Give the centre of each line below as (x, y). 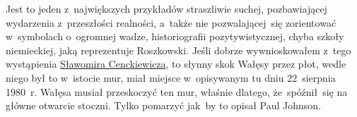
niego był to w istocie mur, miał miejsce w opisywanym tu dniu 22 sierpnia (171, 77)
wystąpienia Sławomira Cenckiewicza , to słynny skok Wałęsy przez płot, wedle (176, 64)
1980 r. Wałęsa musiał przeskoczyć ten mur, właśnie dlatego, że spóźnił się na (177, 91)
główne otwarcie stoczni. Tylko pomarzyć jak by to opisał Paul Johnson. (164, 105)
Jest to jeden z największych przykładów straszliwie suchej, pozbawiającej (166, 8)
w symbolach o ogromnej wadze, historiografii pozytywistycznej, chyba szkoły (175, 36)
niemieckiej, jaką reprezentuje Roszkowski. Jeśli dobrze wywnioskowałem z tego (178, 50)
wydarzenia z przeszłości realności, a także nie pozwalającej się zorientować (171, 22)
